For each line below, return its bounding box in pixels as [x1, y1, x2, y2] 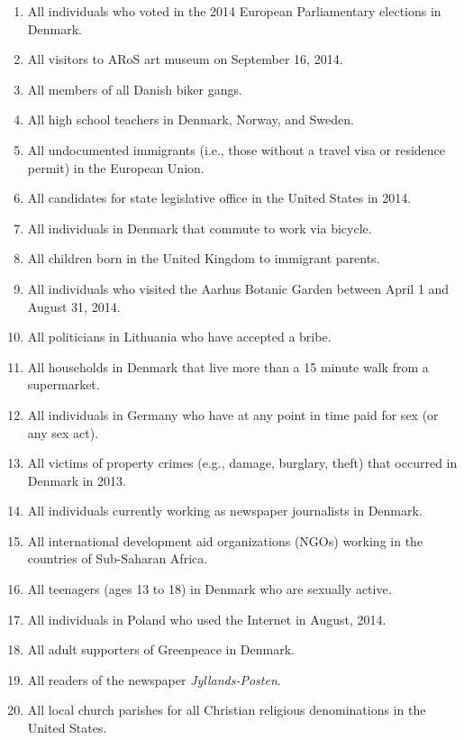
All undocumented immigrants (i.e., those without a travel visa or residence [27, 140, 446, 159]
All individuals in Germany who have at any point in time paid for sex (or [27, 405, 439, 424]
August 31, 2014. [27, 297, 121, 315]
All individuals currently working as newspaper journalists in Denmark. [27, 501, 423, 520]
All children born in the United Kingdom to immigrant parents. [27, 249, 380, 268]
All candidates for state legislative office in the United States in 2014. [27, 188, 412, 207]
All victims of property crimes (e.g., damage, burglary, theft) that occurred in [27, 453, 458, 472]
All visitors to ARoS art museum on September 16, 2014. [27, 50, 343, 69]
